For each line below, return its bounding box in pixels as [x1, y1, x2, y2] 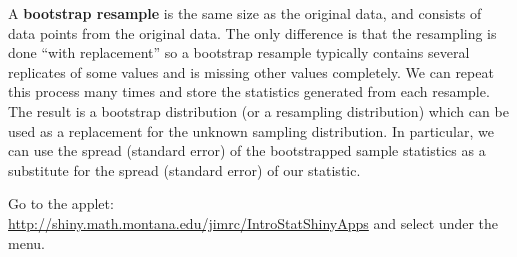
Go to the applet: [8, 193, 114, 214]
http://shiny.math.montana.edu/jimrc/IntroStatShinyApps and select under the [8, 212, 499, 233]
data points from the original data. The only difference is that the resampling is [8, 22, 497, 43]
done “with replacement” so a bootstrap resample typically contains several [8, 42, 470, 63]
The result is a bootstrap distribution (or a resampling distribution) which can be [8, 100, 509, 121]
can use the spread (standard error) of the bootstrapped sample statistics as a [8, 140, 486, 161]
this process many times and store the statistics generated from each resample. [8, 81, 490, 102]
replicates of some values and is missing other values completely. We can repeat [8, 61, 494, 82]
